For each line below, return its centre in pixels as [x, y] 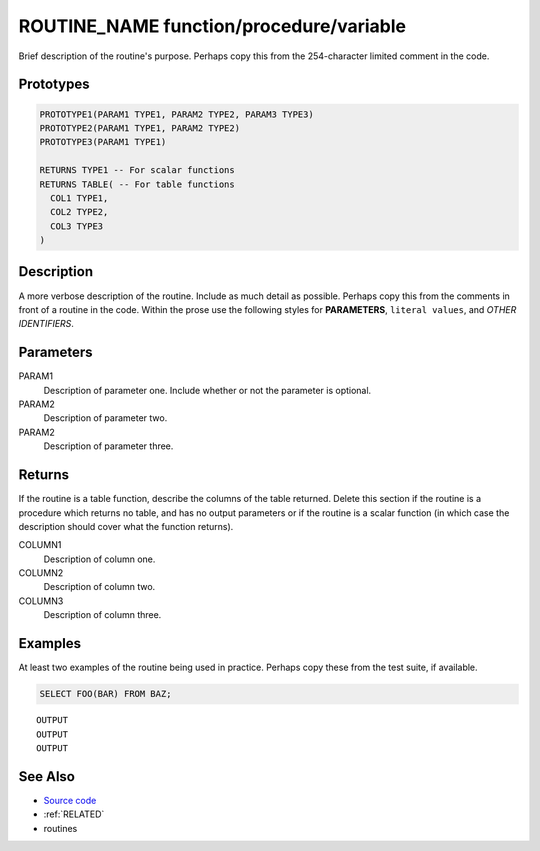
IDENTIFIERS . [46, 324]
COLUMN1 [40, 545]
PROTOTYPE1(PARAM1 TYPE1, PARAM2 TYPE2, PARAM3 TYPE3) [176, 114]
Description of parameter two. [105, 418]
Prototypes [54, 84]
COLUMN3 [41, 601]
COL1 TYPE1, [79, 198]
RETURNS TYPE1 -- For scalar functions [137, 170]
